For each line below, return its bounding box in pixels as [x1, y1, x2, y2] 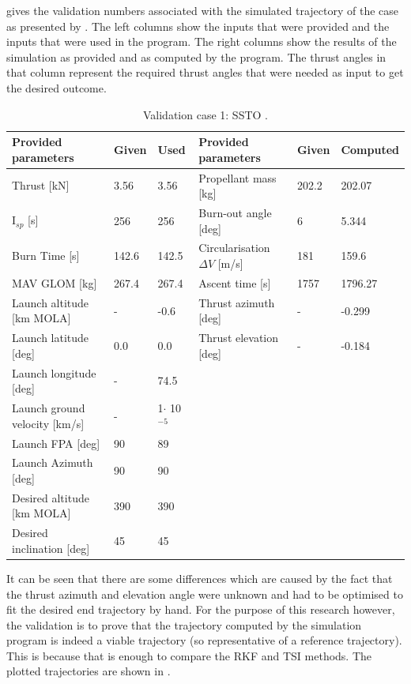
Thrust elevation [198, 329, 279, 346]
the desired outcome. [6, 79, 107, 96]
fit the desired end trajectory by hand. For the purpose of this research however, [6, 601, 395, 618]
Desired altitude [12, 489, 89, 505]
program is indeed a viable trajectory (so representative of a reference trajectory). [6, 632, 402, 648]
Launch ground [12, 400, 85, 416]
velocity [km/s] [12, 415, 85, 431]
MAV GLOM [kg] [12, 274, 97, 291]
